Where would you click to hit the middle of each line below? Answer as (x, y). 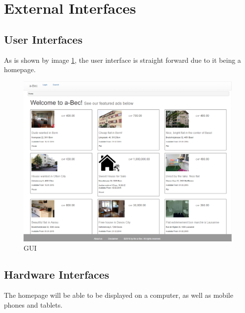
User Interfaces (43, 39)
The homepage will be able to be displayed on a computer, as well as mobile (119, 295)
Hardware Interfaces (57, 274)
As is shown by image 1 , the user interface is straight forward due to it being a (122, 60)
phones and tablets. (33, 304)
